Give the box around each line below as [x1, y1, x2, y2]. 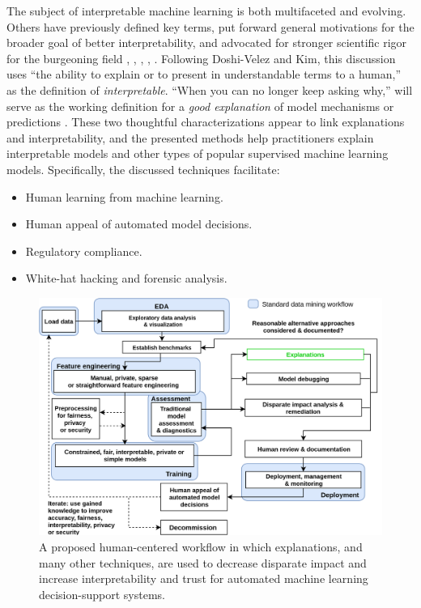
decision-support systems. [39, 585, 165, 602]
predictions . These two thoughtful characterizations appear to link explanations [6, 113, 405, 130]
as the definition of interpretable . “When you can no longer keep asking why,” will [6, 81, 413, 98]
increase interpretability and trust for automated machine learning [39, 570, 368, 587]
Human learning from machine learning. [25, 188, 223, 205]
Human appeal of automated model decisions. [25, 215, 253, 232]
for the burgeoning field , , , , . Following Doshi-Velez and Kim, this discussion [6, 49, 396, 66]
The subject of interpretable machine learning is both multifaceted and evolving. [6, 2, 406, 19]
